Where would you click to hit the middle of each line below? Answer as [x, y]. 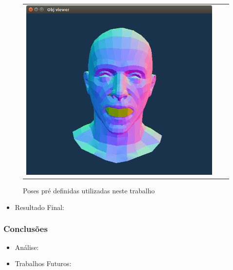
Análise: [27, 247]
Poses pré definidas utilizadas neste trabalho [89, 191]
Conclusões [26, 229]
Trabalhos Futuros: [43, 263]
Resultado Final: [40, 207]
